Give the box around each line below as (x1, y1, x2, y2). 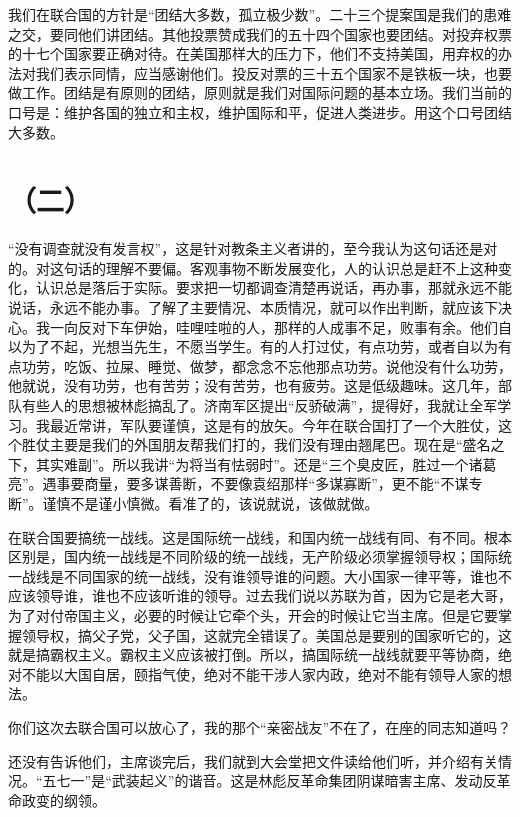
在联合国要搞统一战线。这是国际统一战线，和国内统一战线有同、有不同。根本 (8, 526, 512, 547)
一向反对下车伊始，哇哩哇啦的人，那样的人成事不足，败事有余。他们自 (49, 316, 512, 337)
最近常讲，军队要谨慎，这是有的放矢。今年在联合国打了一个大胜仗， (49, 414, 498, 435)
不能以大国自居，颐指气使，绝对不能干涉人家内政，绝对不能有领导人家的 (21, 663, 498, 684)
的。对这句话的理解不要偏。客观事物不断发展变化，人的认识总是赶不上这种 (8, 257, 498, 278)
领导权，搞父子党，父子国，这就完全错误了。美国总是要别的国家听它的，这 (21, 624, 512, 645)
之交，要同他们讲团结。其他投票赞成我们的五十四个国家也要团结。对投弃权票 (8, 23, 512, 44)
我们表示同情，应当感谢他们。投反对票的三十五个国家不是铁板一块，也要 (35, 62, 512, 83)
